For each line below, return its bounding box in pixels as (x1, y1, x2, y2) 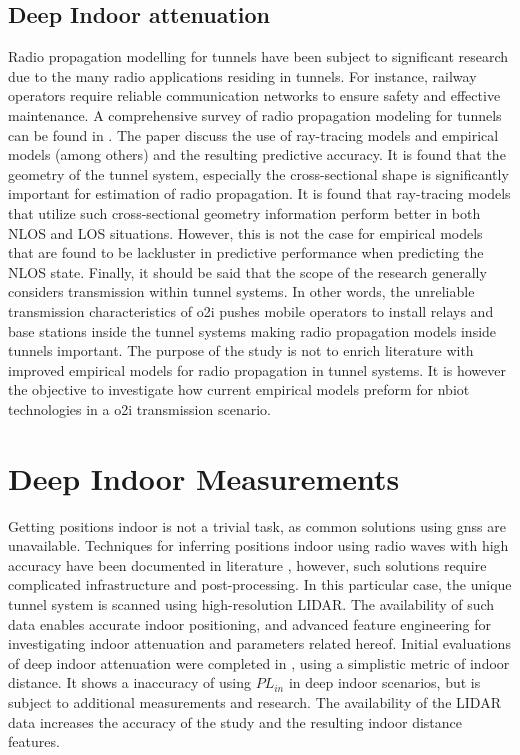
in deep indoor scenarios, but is (288, 672, 481, 693)
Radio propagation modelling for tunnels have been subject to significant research (8, 46, 509, 67)
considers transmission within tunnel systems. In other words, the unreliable (8, 281, 475, 302)
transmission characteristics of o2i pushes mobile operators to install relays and (8, 300, 494, 321)
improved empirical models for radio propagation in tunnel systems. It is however (8, 359, 507, 380)
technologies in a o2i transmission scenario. (8, 398, 271, 419)
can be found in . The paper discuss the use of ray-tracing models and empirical (8, 124, 499, 145)
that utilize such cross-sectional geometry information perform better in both (8, 202, 481, 223)
